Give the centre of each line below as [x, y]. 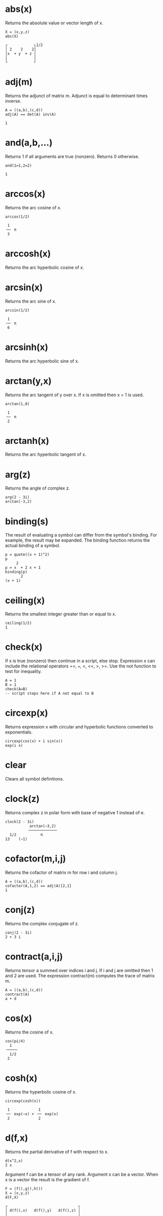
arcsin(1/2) [17, 310]
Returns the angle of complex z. [38, 488]
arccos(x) [25, 194]
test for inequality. [23, 671]
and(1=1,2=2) [19, 165]
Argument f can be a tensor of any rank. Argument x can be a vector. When [82, 1174]
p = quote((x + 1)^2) [27, 555]
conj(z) [20, 910]
